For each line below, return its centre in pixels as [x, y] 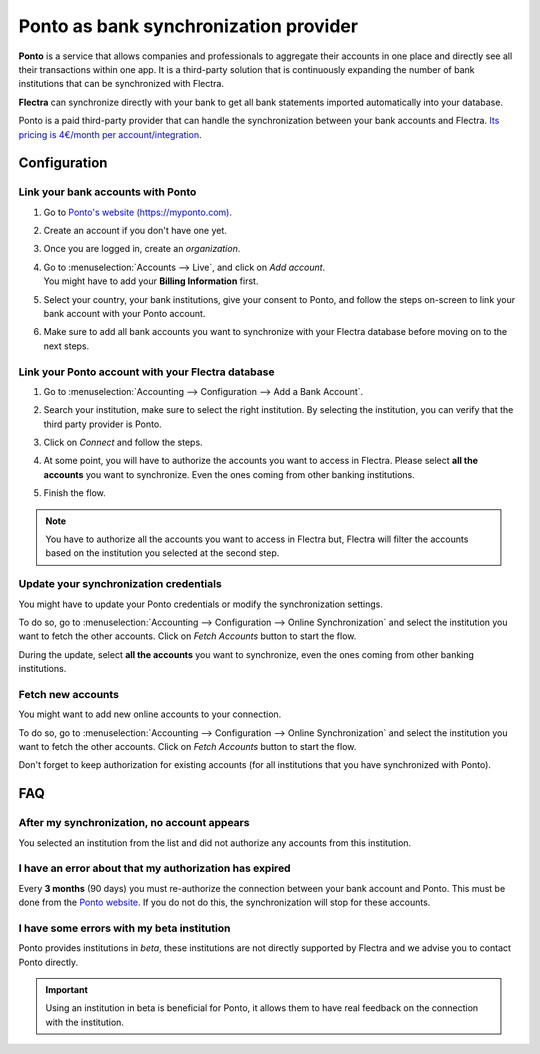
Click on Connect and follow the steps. [123, 442]
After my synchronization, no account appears [134, 823]
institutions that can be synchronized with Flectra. [121, 84]
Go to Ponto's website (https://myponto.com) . [137, 212]
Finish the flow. [75, 493]
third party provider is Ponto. [102, 424]
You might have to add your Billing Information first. [151, 281]
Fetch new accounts [69, 694]
